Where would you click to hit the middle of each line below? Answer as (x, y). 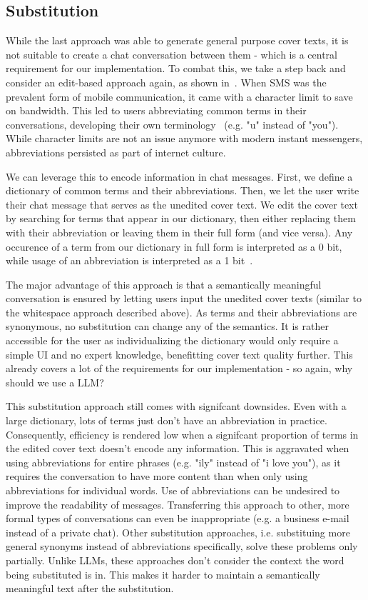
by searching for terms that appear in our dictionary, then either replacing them (181, 218)
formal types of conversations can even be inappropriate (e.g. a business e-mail (178, 518)
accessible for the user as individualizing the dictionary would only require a (172, 340)
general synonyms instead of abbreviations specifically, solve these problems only (182, 546)
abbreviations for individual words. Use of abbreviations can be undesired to (173, 490)
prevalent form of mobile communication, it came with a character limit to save (179, 96)
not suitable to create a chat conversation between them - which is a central (172, 54)
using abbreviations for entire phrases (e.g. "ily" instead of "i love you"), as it (173, 462)
